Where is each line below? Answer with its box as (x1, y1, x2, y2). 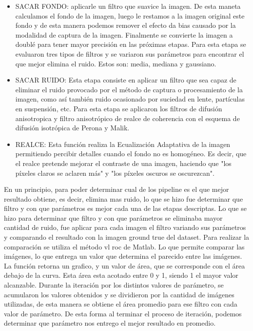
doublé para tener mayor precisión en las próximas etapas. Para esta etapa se (15, 39, 246, 49)
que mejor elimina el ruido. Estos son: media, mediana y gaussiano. (15, 58, 216, 68)
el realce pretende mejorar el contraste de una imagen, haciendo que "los (15, 158, 232, 168)
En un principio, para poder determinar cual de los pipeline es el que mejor (4, 184, 229, 194)
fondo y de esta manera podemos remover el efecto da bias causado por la (15, 20, 236, 30)
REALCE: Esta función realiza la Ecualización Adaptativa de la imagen (15, 139, 231, 149)
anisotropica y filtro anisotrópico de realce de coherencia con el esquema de (15, 113, 240, 123)
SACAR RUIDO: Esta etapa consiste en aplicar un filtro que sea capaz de (15, 75, 236, 85)
